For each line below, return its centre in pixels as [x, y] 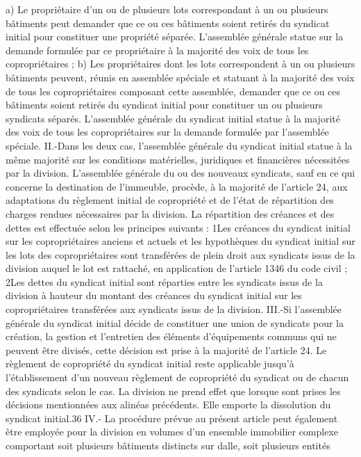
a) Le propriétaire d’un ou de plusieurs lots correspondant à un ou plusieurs [167, 9]
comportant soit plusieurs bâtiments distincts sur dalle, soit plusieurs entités [168, 445]
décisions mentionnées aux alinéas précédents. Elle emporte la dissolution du [168, 404]
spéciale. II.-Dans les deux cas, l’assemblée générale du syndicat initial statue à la [179, 145]
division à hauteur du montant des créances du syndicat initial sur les [154, 295]
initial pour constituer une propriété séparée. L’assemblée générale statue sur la [175, 37]
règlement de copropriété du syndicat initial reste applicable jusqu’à [150, 363]
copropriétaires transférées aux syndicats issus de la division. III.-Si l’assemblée [174, 309]
